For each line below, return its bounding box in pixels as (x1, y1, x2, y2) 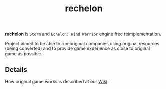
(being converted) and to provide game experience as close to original (5, 45, 150, 52)
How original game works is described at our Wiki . (5, 79, 109, 84)
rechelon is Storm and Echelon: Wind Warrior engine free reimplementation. (5, 31, 161, 37)
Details (5, 65, 27, 74)
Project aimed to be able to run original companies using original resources (5, 41, 160, 46)
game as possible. (5, 51, 43, 57)
